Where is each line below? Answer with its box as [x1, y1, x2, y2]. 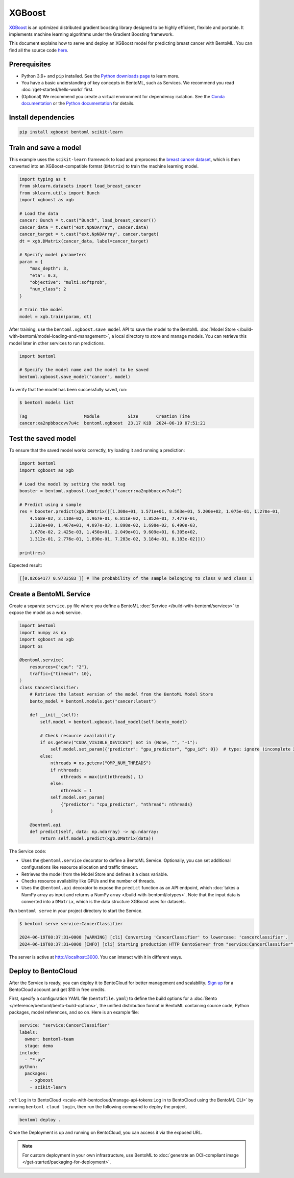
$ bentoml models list [19, 400, 74, 405]
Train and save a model [9, 143, 81, 152]
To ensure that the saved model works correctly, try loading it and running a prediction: [9, 447, 185, 454]
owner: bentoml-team [24, 1036, 74, 1042]
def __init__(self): [29, 712, 79, 718]
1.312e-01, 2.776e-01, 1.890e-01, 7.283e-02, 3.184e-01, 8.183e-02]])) [29, 536, 206, 542]
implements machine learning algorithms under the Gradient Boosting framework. [9, 31, 174, 37]
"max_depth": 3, [29, 266, 69, 271]
